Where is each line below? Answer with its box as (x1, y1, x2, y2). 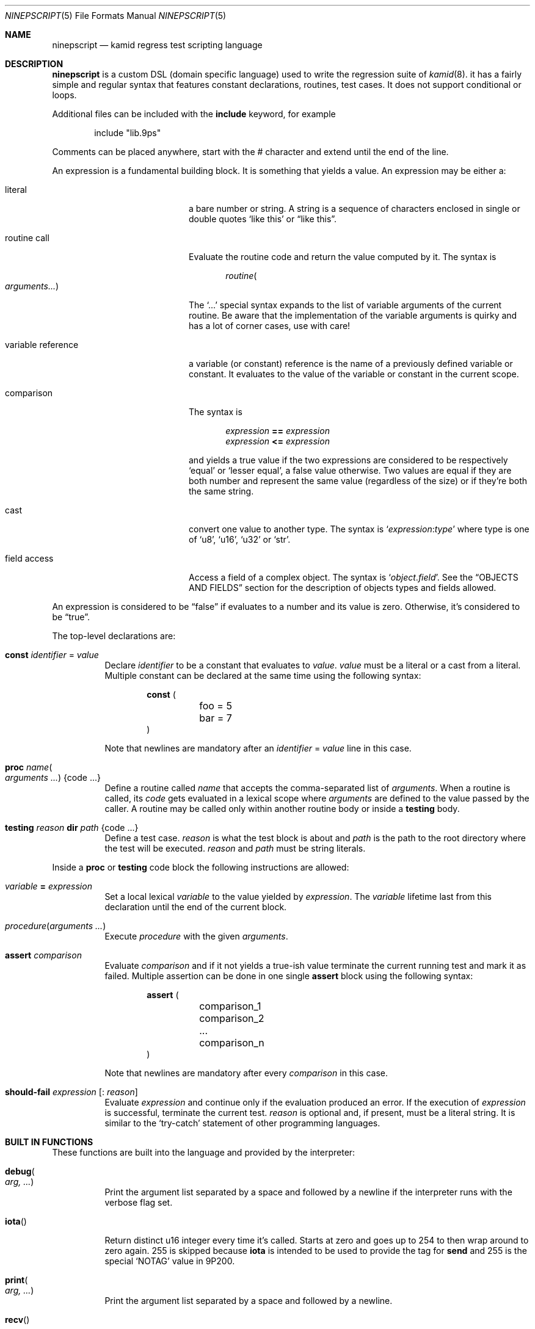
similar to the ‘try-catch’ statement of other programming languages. (104, 1118, 380, 1128)
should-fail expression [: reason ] (5, 1087, 138, 1097)
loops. (52, 90, 77, 100)
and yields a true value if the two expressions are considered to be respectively (189, 455, 508, 465)
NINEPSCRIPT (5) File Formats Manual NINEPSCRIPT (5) (5, 10, 227, 21)
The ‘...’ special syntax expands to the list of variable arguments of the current (189, 300, 502, 310)
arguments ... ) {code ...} (5, 772, 101, 783)
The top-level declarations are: (52, 631, 176, 641)
